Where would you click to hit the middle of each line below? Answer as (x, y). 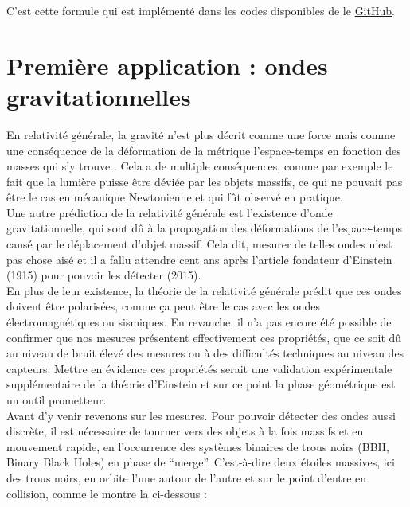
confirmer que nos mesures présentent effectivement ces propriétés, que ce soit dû (204, 337)
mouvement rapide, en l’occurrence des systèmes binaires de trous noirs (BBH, (198, 446)
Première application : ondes (167, 65)
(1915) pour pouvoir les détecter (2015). (104, 275)
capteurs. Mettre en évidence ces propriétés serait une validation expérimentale (199, 368)
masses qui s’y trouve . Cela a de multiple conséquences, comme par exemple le (200, 166)
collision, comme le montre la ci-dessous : (107, 493)
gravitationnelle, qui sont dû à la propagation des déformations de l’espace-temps (205, 228)
